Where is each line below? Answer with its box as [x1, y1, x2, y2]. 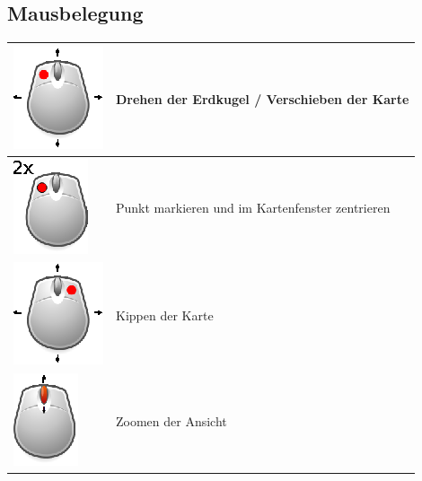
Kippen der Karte [116, 305, 214, 324]
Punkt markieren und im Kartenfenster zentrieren [116, 198, 391, 217]
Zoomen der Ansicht [116, 412, 227, 431]
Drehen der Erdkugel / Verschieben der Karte [116, 90, 409, 109]
